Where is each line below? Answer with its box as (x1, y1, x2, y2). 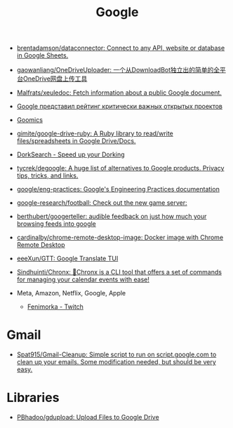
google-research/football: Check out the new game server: (16, 199, 187, 207)
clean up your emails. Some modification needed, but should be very (16, 358, 217, 366)
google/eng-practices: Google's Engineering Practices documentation (16, 185, 220, 194)
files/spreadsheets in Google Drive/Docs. (16, 137, 136, 145)
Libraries (6, 390, 60, 406)
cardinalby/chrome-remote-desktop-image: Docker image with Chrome (16, 233, 224, 242)
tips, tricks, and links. (16, 171, 79, 180)
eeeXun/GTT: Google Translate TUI (16, 254, 119, 263)
